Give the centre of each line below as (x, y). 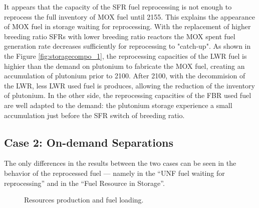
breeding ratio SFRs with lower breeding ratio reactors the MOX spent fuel (120, 36)
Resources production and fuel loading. (84, 200)
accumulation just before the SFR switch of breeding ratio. (94, 115)
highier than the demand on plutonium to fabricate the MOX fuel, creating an (124, 66)
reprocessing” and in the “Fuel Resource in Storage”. (84, 183)
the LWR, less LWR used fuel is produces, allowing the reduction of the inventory (130, 85)
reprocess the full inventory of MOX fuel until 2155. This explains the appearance (129, 16)
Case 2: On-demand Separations (89, 142)
